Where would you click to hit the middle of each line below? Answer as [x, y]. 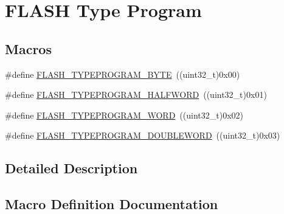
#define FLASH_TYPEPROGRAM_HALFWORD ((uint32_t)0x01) [136, 95]
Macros [28, 48]
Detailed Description [71, 168]
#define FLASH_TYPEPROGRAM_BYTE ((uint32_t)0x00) [123, 74]
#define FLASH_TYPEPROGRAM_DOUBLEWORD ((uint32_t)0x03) [143, 135]
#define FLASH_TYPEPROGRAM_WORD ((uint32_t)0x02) [124, 115]
